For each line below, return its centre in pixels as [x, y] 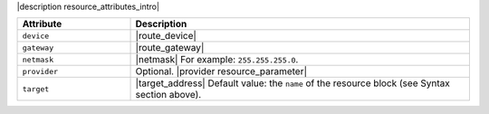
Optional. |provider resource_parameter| [221, 71]
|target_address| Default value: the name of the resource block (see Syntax [292, 83]
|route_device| [166, 36]
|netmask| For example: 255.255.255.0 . [217, 60]
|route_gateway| [170, 48]
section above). [168, 95]
